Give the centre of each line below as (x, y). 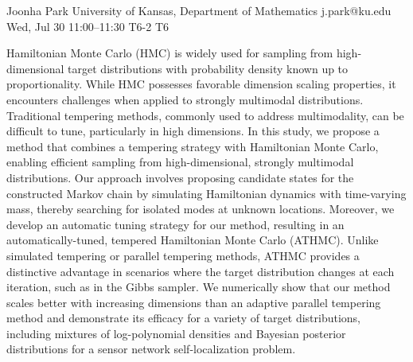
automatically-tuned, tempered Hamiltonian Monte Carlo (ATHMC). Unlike (193, 240)
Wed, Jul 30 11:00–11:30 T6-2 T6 (88, 26)
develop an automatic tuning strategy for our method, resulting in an (175, 224)
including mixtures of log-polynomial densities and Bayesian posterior (176, 333)
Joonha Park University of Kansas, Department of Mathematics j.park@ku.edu (199, 10)
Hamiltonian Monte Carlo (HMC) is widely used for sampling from (170, 53)
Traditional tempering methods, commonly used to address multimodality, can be (205, 115)
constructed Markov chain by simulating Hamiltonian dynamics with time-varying (206, 193)
